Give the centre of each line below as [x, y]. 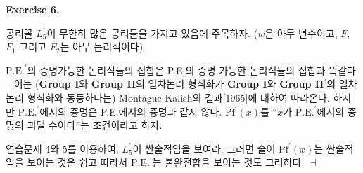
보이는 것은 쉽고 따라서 [77, 162]
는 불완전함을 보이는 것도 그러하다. [228, 162]
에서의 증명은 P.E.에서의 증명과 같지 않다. [131, 111]
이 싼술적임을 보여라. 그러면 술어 [204, 148]
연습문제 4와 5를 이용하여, [62, 148]
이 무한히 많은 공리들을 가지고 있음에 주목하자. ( [152, 33]
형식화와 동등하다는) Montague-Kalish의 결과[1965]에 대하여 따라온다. [178, 97]
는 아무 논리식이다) [102, 47]
